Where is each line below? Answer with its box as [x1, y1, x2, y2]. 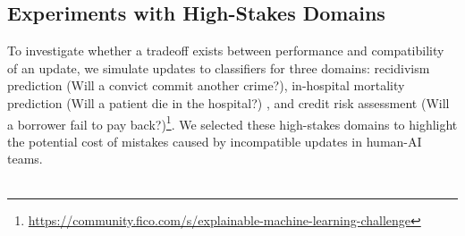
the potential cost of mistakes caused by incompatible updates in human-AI [7, 131, 422, 150]
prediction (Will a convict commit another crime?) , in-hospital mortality [7, 76, 405, 95]
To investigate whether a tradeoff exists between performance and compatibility [7, 41, 444, 60]
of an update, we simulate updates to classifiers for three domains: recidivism [7, 58, 430, 77]
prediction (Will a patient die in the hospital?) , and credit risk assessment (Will [7, 93, 450, 112]
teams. [7, 149, 43, 168]
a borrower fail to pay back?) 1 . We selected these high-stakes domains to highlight [7, 112, 458, 133]
